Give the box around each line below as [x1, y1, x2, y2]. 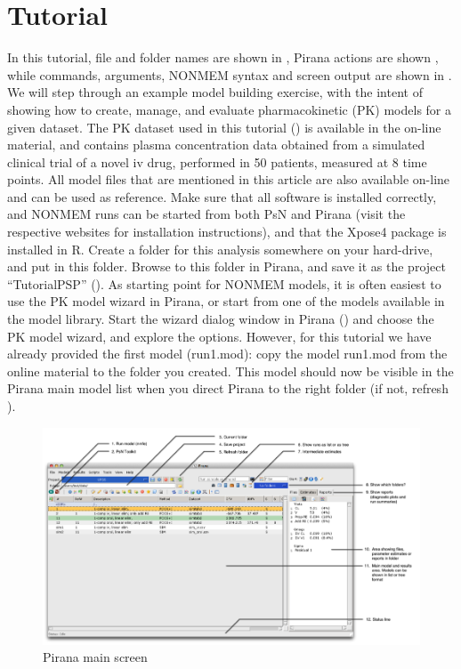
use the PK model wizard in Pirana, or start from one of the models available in [7, 292, 445, 310]
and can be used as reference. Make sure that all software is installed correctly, [7, 187, 437, 206]
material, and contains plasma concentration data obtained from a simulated [7, 135, 425, 154]
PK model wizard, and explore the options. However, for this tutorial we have [7, 326, 432, 345]
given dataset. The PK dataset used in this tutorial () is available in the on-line [7, 117, 441, 136]
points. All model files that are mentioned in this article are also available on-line [7, 170, 450, 189]
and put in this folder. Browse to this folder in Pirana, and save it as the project [7, 257, 446, 276]
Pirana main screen [43, 648, 148, 666]
